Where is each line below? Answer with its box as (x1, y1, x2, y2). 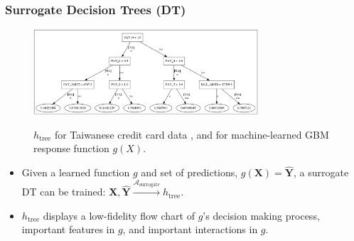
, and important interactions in (122, 222, 258, 237)
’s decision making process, (203, 208, 320, 223)
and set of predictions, (141, 165, 238, 180)
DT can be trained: (21, 184, 106, 199)
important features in (21, 222, 115, 237)
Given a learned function (21, 165, 130, 180)
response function (33, 141, 109, 156)
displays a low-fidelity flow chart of (43, 208, 195, 223)
